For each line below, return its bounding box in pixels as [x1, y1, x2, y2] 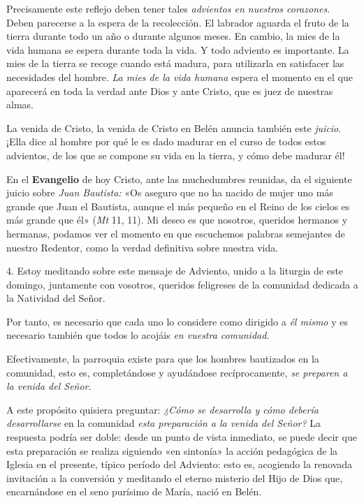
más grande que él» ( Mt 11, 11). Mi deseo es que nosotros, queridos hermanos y [6, 212, 348, 227]
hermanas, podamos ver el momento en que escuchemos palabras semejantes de [6, 226, 345, 240]
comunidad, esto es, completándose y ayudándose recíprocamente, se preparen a [6, 365, 348, 379]
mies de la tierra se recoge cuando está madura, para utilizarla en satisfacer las [6, 56, 344, 71]
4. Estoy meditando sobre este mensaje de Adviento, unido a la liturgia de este [6, 263, 344, 278]
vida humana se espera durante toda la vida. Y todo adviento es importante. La [6, 42, 349, 57]
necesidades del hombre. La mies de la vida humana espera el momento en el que [6, 69, 353, 84]
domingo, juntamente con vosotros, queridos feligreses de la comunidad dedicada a [6, 277, 358, 291]
